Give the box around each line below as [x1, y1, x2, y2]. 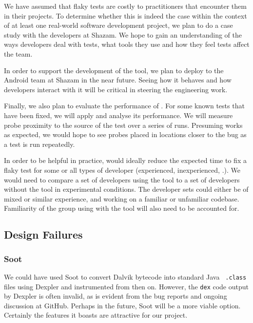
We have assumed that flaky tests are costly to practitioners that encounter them [4, 1, 247, 11]
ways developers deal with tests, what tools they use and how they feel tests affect [4, 39, 250, 49]
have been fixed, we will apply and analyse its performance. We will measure [4, 110, 233, 120]
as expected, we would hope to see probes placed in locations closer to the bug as [4, 129, 247, 140]
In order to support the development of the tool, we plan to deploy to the [4, 65, 224, 75]
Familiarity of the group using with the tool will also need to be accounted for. [4, 203, 239, 213]
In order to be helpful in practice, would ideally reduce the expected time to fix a [4, 155, 247, 165]
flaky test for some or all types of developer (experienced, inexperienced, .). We [4, 164, 240, 175]
